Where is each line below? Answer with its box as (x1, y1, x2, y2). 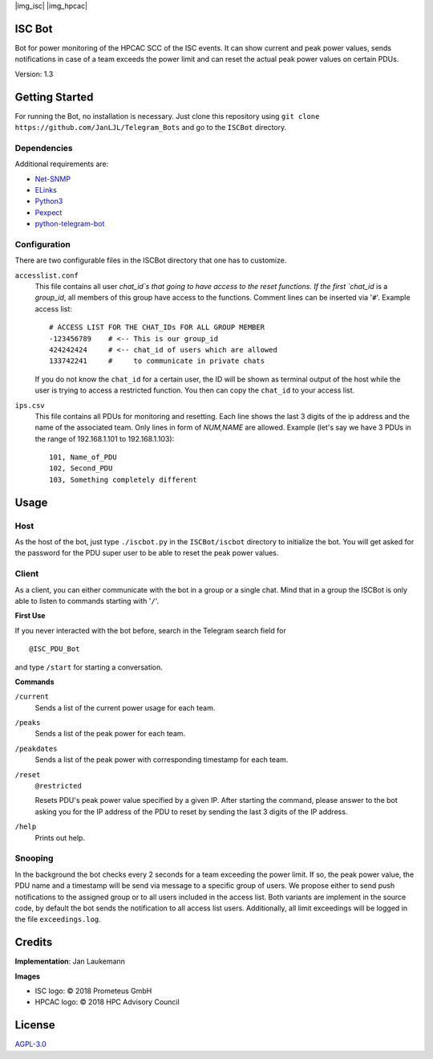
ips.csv (14, 401, 46, 409)
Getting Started (14, 90, 94, 104)
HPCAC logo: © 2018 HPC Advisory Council (34, 997, 180, 1007)
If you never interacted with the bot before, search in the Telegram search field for (14, 625, 286, 635)
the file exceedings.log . (14, 914, 102, 924)
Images (14, 971, 40, 981)
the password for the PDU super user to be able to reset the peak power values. (14, 548, 279, 558)
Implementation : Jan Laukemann (14, 956, 126, 967)
